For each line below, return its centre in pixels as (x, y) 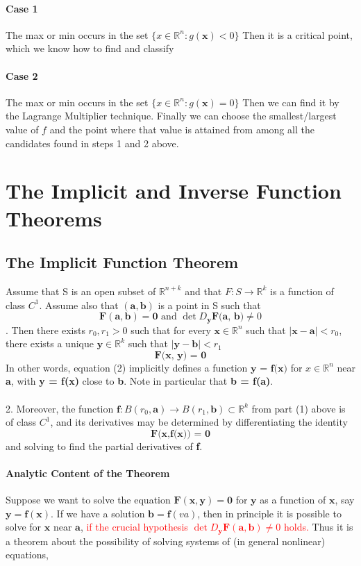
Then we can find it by (291, 102)
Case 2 (22, 75)
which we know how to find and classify (90, 48)
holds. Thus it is (319, 527)
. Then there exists (45, 330)
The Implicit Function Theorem (122, 262)
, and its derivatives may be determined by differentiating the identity (199, 422)
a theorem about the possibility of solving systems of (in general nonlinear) (166, 541)
